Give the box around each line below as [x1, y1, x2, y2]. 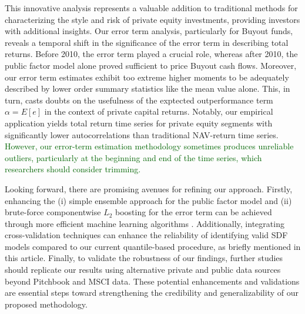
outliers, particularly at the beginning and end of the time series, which [5, 151, 262, 163]
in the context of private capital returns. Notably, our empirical [44, 105, 273, 118]
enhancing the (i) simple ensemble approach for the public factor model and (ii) [5, 194, 292, 206]
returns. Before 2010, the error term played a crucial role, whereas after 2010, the [5, 48, 298, 60]
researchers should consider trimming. [5, 163, 141, 175]
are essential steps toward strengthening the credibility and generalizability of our [5, 286, 299, 299]
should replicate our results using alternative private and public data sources [5, 263, 281, 276]
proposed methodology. [5, 298, 88, 310]
